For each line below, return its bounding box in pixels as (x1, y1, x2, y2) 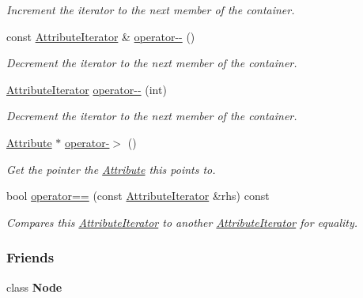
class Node (6, 278, 62, 295)
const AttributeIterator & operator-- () (6, 28, 195, 44)
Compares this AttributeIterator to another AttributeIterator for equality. (6, 213, 358, 230)
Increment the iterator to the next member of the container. (6, 2, 295, 17)
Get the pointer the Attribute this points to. (6, 160, 216, 177)
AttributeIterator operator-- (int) (6, 81, 167, 97)
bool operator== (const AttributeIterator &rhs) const (6, 187, 270, 204)
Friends (6, 247, 55, 267)
